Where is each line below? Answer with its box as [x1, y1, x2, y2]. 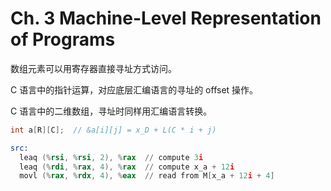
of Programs [10, 28, 116, 51]
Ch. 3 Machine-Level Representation [10, 7, 322, 30]
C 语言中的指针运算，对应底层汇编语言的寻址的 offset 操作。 [10, 83, 259, 96]
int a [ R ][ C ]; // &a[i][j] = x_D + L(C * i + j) [10, 125, 217, 135]
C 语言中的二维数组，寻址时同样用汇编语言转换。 [10, 105, 213, 117]
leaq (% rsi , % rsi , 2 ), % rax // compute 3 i [19, 152, 204, 162]
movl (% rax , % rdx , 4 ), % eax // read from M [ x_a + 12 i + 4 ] [19, 171, 275, 181]
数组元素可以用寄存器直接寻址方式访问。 [10, 62, 177, 74]
